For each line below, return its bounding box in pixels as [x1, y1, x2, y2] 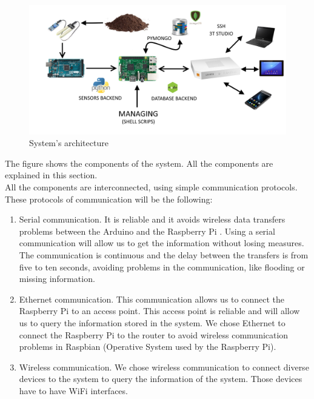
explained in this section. [5, 169, 98, 181]
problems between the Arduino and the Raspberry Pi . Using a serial [19, 224, 275, 237]
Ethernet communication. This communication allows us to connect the [19, 292, 284, 305]
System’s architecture [29, 136, 109, 149]
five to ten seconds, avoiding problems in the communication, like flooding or [19, 260, 305, 273]
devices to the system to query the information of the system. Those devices [19, 372, 302, 385]
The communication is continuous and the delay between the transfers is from [19, 249, 309, 261]
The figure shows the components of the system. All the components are [5, 156, 273, 169]
